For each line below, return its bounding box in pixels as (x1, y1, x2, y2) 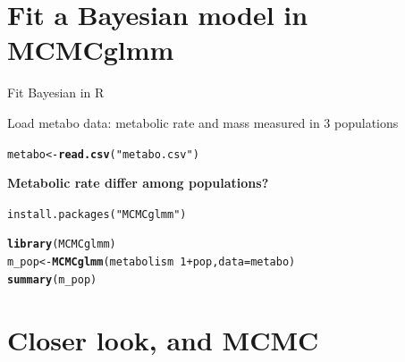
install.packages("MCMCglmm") (7, 207, 187, 221)
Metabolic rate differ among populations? (7, 173, 269, 192)
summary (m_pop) (7, 273, 97, 286)
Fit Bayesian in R (7, 83, 105, 102)
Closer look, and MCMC (7, 321, 319, 358)
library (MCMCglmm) (7, 238, 116, 251)
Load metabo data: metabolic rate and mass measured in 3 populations (7, 113, 399, 131)
